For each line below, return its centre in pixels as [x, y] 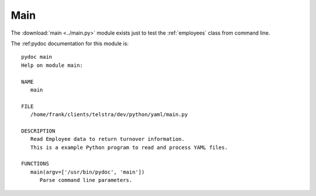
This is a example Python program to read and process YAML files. [129, 147]
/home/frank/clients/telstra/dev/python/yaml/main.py [109, 115]
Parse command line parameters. [86, 180]
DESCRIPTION [38, 131]
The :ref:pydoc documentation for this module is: [70, 43]
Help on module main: [52, 65]
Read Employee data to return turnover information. [107, 139]
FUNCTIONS [35, 164]
